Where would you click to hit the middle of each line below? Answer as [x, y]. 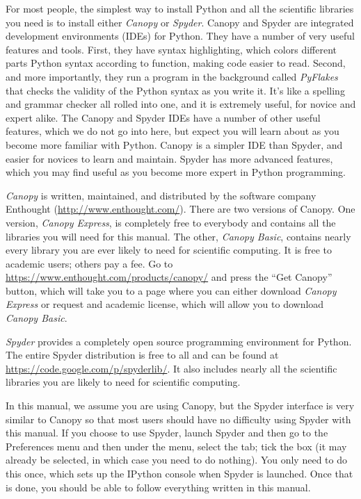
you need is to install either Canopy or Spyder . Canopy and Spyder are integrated [180, 22]
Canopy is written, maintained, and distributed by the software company [161, 195]
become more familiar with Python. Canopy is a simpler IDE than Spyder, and [174, 144]
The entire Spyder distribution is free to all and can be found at [142, 355]
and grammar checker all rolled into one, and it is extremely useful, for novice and [181, 104]
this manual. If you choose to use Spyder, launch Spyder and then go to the [167, 433]
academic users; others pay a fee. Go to [89, 263]
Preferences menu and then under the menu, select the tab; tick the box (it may [176, 446]
